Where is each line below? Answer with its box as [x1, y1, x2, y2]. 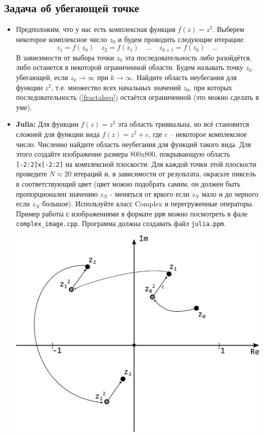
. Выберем [212, 24, 244, 34]
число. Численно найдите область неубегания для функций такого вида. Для [16, 138, 251, 149]
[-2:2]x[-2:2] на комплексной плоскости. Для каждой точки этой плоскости [16, 158, 256, 169]
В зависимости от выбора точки [16, 52, 114, 62]
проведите [16, 168, 47, 179]
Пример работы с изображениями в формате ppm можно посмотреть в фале [16, 208, 248, 219]
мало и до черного [201, 188, 258, 199]
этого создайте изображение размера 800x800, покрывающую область [16, 149, 230, 159]
